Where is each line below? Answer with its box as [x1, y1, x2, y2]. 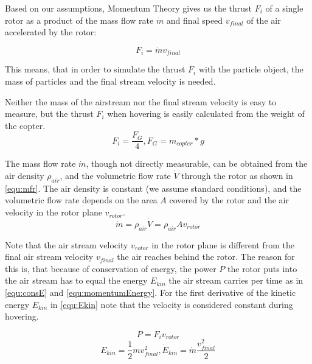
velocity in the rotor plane [5, 206, 102, 219]
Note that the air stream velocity [5, 238, 128, 251]
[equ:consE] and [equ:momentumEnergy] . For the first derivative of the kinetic [5, 286, 296, 299]
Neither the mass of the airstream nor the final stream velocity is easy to [5, 95, 277, 108]
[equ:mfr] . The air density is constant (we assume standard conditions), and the [5, 181, 302, 194]
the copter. [5, 119, 46, 131]
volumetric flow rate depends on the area [5, 194, 158, 206]
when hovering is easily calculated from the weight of [107, 107, 305, 120]
